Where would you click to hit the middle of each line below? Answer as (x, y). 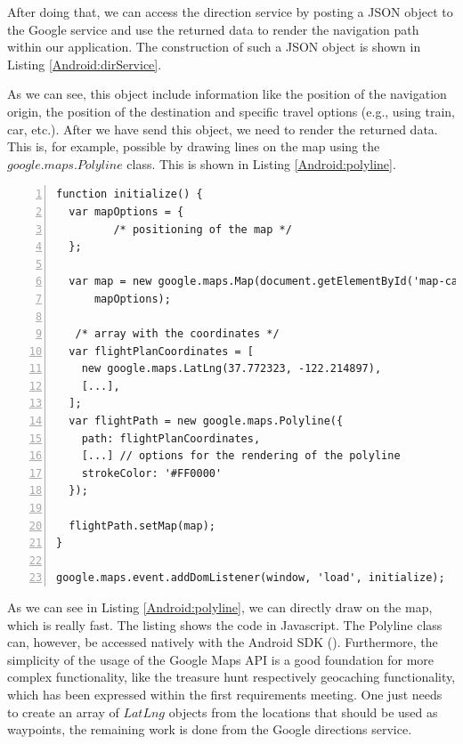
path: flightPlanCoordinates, (171, 438)
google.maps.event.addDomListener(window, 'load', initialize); (251, 578)
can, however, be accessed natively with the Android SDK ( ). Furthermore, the (223, 642)
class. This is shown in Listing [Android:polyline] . (261, 163)
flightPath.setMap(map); (142, 526)
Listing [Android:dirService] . (85, 64)
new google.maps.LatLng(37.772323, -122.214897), (231, 369)
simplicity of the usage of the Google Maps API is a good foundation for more (221, 659)
